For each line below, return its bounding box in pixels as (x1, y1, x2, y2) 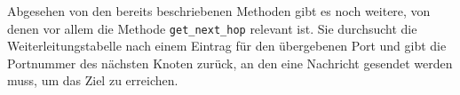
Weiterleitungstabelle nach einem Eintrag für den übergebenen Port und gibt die (7, 36, 447, 55)
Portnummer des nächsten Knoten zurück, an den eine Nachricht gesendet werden (7, 53, 453, 72)
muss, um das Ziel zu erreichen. (7, 71, 178, 90)
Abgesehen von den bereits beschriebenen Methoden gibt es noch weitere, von (7, 2, 431, 20)
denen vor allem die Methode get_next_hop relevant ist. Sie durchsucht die (7, 19, 417, 37)
